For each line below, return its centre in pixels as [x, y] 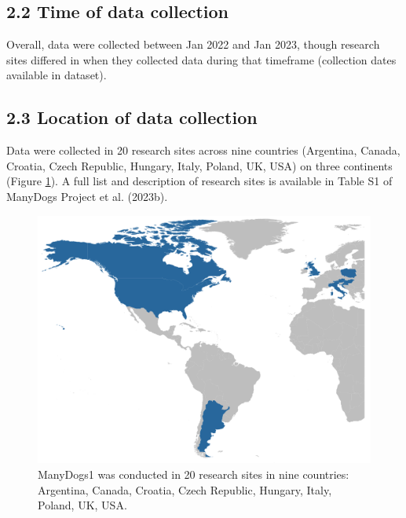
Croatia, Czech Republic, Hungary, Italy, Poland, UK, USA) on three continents [199, 165]
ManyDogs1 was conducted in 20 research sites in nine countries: [194, 474]
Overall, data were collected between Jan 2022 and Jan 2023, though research [193, 44]
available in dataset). [57, 75]
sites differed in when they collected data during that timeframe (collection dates [201, 59]
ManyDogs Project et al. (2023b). [87, 196]
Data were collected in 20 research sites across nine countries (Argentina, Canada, [203, 150]
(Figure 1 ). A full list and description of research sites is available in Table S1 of [199, 181]
